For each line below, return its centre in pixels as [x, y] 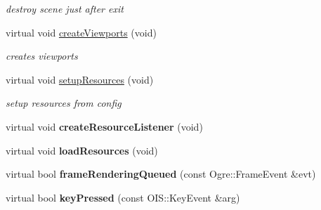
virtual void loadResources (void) [82, 150]
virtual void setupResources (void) [80, 79]
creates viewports [42, 56]
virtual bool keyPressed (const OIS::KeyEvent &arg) [123, 197]
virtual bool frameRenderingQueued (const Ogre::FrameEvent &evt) [161, 174]
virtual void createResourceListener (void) [104, 126]
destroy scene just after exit [65, 8]
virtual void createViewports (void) [81, 32]
